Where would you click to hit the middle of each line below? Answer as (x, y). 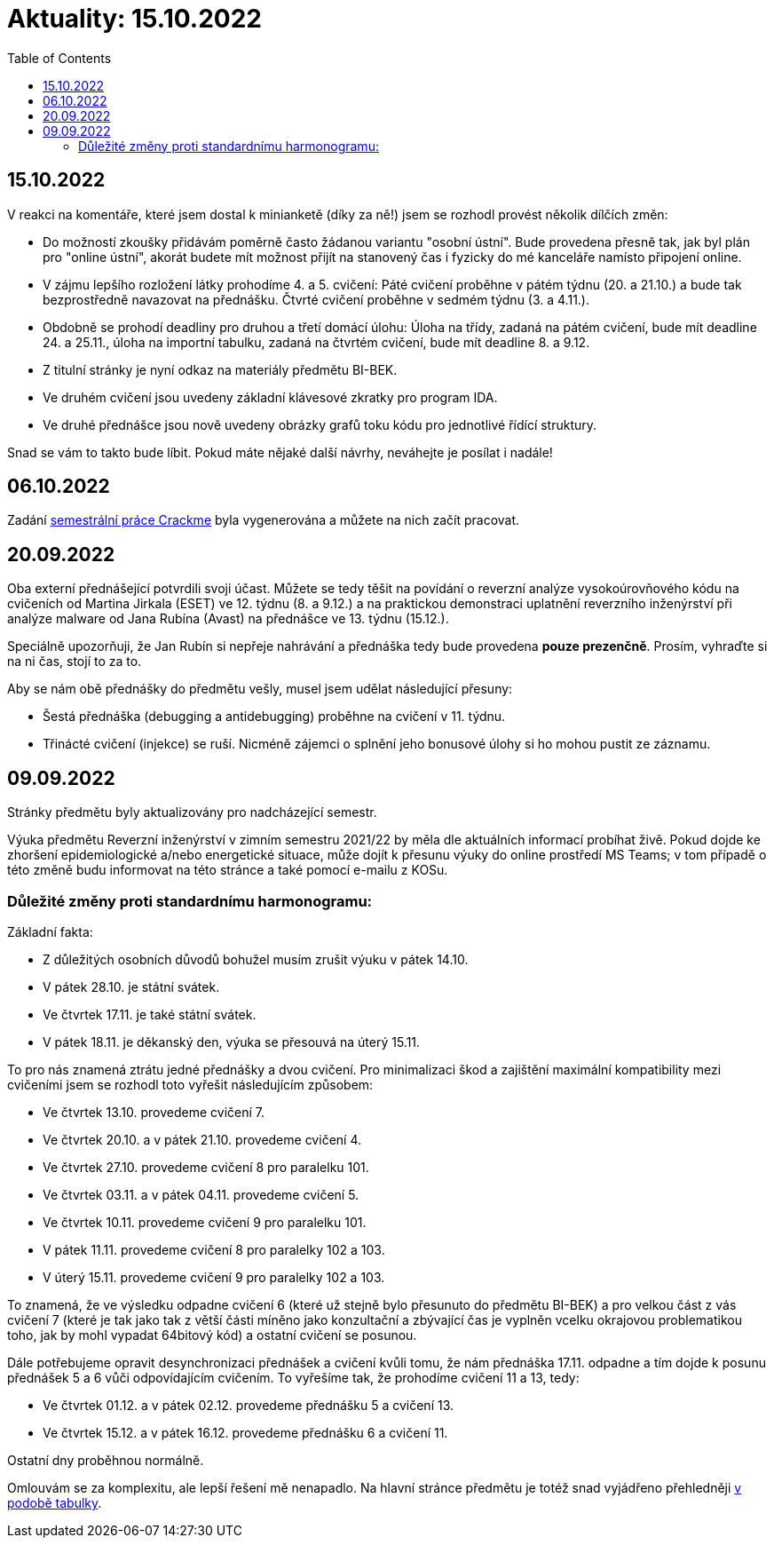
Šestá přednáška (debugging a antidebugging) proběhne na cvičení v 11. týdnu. (274, 717)
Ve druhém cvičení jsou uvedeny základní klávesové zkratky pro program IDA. (270, 397)
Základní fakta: (50, 931)
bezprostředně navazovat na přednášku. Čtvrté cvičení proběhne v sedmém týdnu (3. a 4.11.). (316, 299)
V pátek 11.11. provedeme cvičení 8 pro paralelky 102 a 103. (214, 1249)
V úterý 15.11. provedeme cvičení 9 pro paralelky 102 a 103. (214, 1277)
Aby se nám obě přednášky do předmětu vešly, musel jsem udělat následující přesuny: (260, 689)
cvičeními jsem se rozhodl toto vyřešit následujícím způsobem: (190, 1084)
